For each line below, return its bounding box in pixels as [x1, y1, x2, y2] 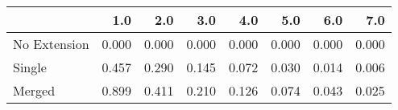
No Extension [13, 35, 89, 53]
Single [13, 58, 47, 76]
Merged [13, 81, 56, 100]
